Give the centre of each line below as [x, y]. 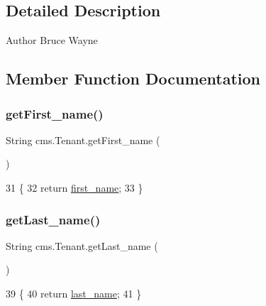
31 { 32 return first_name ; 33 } [74, 187]
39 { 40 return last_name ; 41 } [74, 293]
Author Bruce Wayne [52, 40]
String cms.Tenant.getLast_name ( [82, 245]
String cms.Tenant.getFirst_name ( [83, 140]
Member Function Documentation [133, 78]
